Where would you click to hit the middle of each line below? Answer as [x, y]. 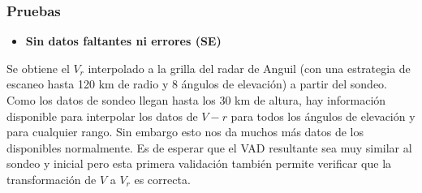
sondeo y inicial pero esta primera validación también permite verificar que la [199, 163]
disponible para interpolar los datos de [102, 116]
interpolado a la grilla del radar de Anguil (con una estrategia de [249, 68]
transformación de [52, 179]
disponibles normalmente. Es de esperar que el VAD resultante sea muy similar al [209, 147]
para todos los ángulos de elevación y [323, 116]
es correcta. [162, 179]
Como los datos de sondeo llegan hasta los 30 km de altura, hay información [196, 100]
